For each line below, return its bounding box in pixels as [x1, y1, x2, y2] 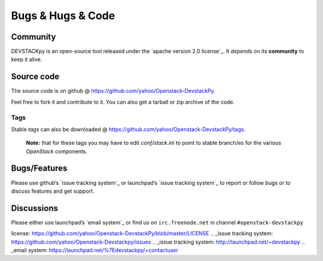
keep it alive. [11, 56, 42, 63]
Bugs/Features [11, 163, 68, 174]
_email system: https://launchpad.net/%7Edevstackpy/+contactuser [11, 247, 179, 254]
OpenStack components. [26, 147, 88, 155]
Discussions [11, 203, 58, 213]
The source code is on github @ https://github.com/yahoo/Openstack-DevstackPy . [11, 87, 215, 95]
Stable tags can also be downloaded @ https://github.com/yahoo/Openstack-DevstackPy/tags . [11, 126, 246, 133]
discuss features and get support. [11, 187, 95, 195]
